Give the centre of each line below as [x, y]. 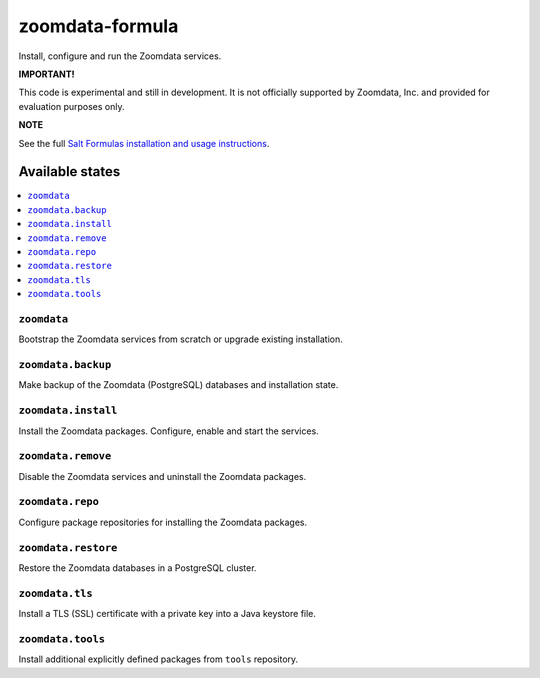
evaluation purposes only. [71, 106]
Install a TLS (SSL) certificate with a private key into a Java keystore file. [167, 614]
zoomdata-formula [98, 26]
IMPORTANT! [46, 74]
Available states [69, 171]
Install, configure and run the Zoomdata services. [120, 56]
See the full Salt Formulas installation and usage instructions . [144, 143]
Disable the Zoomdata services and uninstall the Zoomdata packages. [162, 476]
